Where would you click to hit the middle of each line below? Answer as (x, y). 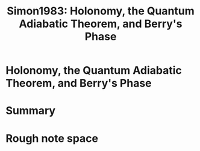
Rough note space (52, 138)
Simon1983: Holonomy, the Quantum (101, 11)
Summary (30, 111)
